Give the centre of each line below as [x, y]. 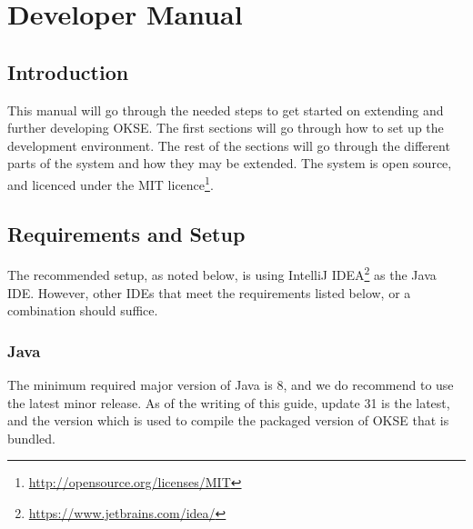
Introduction [68, 71]
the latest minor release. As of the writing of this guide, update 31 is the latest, [229, 402]
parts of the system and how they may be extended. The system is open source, [230, 163]
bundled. [31, 438]
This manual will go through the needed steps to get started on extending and [226, 110]
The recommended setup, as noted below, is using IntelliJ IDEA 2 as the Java [222, 274]
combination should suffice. [83, 310]
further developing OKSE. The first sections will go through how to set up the [226, 128]
